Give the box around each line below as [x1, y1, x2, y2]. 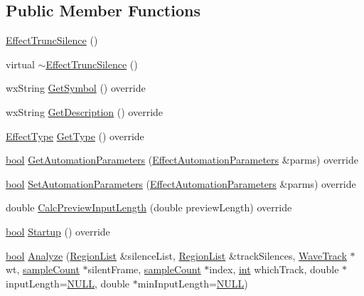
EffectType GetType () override [6, 128, 144, 143]
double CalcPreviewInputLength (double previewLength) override [6, 200, 292, 215]
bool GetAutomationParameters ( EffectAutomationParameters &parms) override [6, 152, 358, 167]
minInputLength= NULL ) [137, 275, 248, 290]
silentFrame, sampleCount [87, 262, 201, 277]
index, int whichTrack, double [209, 262, 339, 277]
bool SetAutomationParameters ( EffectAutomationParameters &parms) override [6, 176, 356, 191]
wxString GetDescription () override [6, 104, 164, 119]
